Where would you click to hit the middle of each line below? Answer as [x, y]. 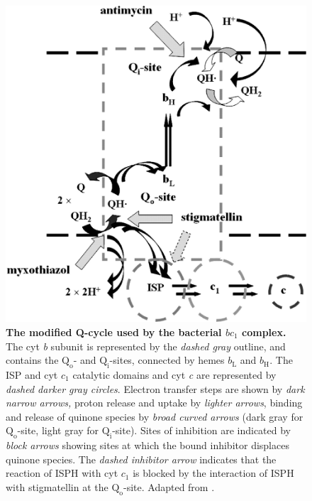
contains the [32, 360]
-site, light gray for [58, 430]
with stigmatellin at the [57, 486]
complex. [264, 332]
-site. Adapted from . [169, 486]
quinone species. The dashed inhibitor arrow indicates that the [141, 459]
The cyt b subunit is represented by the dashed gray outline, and [146, 346]
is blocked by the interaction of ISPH [213, 473]
